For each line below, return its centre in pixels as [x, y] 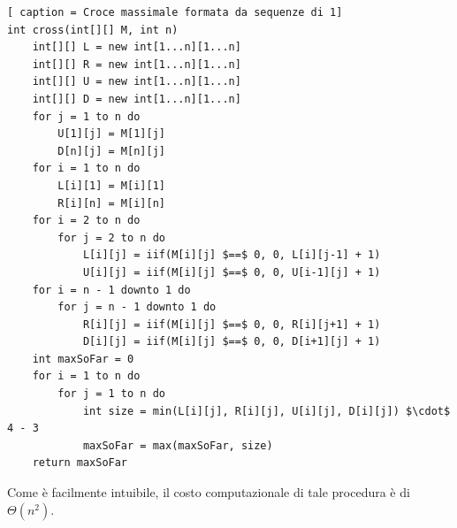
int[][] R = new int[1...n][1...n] [137, 64]
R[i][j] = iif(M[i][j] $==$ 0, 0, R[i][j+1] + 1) [232, 324]
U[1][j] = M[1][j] [111, 134]
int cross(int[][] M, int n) [93, 30]
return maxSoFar [80, 463]
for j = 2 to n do [111, 237]
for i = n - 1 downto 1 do [111, 290]
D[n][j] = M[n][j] [111, 151]
